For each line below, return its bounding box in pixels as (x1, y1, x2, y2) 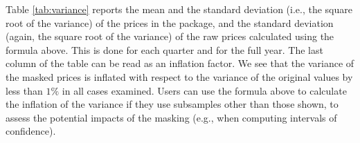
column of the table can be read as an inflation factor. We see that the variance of (6, 56, 354, 70)
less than (6, 83, 43, 97)
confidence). (6, 124, 56, 138)
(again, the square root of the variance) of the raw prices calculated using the (6, 29, 334, 44)
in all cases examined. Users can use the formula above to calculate (62, 83, 347, 97)
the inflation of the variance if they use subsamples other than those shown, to (6, 97, 339, 111)
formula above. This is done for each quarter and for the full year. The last (6, 42, 323, 57)
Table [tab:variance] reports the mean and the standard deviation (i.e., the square (6, 2, 352, 16)
